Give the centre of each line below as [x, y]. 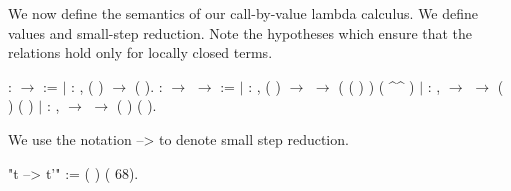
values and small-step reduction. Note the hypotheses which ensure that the [240, 32]
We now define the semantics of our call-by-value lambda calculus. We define [243, 13]
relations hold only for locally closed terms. [140, 52]
